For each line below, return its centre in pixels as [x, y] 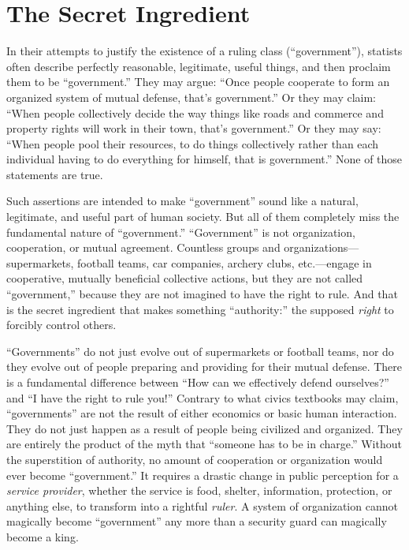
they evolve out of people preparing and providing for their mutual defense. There [204, 367]
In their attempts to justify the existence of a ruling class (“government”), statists [204, 51]
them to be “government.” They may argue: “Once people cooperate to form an [198, 82]
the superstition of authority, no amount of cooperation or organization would [195, 459]
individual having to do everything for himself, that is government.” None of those [204, 159]
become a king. [43, 536]
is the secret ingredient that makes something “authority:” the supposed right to [200, 309]
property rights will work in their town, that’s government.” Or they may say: [194, 128]
